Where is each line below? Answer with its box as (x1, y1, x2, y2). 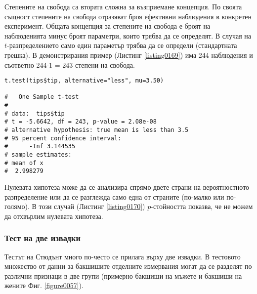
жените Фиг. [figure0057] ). (4, 280, 84, 291)
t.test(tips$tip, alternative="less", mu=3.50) (4, 77, 164, 84)
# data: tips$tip (4, 110, 65, 117)
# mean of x (4, 159, 43, 167)
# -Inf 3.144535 (4, 143, 76, 150)
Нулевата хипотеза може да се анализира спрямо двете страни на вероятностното (4, 182, 250, 192)
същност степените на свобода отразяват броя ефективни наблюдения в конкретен (4, 11, 252, 21)
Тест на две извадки (4, 232, 81, 244)
